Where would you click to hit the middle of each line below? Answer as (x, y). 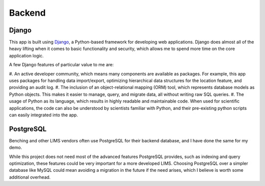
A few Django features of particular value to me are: (61, 65)
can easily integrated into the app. (43, 115)
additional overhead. (30, 177)
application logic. (26, 55)
